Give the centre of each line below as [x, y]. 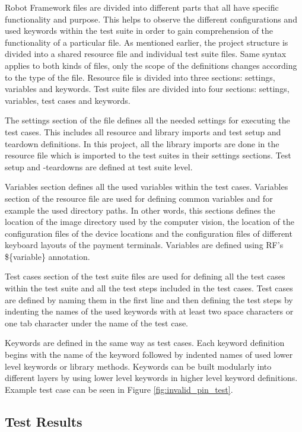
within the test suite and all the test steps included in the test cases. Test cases [149, 288]
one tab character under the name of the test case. [97, 323]
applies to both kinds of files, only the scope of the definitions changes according [151, 65]
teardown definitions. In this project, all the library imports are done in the [142, 143]
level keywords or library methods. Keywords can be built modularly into [138, 366]
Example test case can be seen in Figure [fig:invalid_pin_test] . [119, 389]
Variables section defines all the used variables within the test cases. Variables [147, 187]
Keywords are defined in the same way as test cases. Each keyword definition [145, 343]
